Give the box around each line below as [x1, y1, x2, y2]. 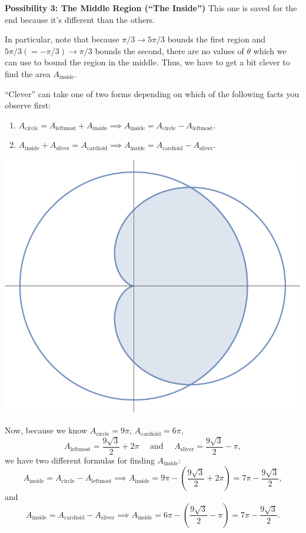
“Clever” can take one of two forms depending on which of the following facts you [5, 87, 300, 100]
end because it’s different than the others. [5, 13, 155, 25]
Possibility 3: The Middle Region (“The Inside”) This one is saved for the [5, 2, 297, 14]
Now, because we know [5, 424, 88, 436]
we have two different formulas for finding [5, 453, 155, 466]
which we [253, 44, 287, 57]
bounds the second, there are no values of [95, 44, 244, 57]
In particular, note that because [5, 33, 119, 45]
